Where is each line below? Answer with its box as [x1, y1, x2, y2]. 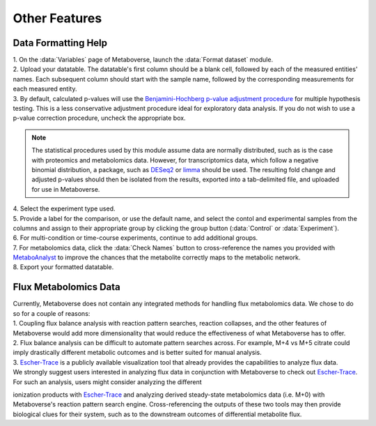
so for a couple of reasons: [13, 309, 91, 317]
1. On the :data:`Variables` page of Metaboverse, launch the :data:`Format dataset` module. [13, 56, 274, 64]
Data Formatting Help [13, 37, 108, 49]
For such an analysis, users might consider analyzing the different [13, 377, 202, 386]
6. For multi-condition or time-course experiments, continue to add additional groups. [13, 234, 258, 242]
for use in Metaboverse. [31, 185, 100, 193]
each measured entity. [13, 84, 77, 93]
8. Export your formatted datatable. [13, 263, 114, 271]
